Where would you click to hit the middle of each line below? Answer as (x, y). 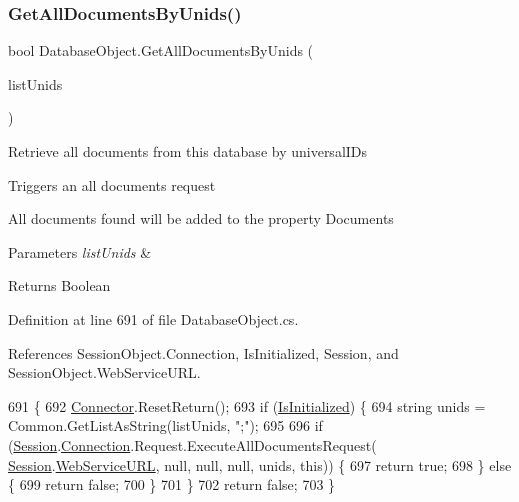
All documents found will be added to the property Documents (201, 218)
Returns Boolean (59, 285)
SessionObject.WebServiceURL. (104, 372)
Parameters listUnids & (80, 251)
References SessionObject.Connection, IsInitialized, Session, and (203, 352)
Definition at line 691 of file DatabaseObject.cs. (153, 318)
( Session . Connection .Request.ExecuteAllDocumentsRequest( (192, 444)
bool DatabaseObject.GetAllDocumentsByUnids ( (161, 50)
